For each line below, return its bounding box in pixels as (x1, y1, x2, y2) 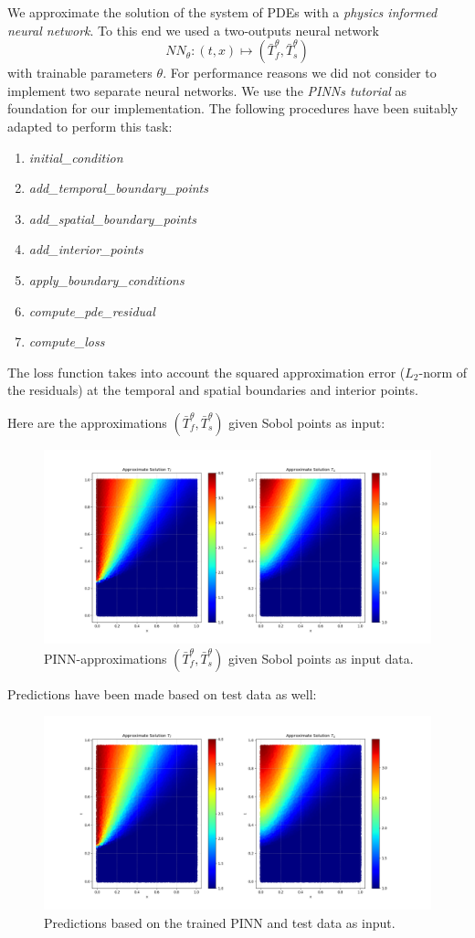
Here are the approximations (7, 412, 167, 432)
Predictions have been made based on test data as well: (7, 684, 317, 703)
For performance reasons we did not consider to (170, 63, 437, 82)
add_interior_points (28, 240, 143, 259)
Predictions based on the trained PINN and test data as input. (44, 912, 396, 932)
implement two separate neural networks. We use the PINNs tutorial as (7, 80, 407, 100)
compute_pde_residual (28, 301, 155, 320)
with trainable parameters (7, 63, 153, 82)
